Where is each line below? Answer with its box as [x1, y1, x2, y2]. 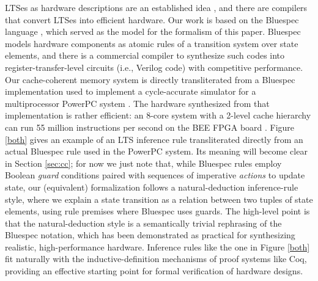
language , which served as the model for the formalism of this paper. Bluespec [5, 25, 301, 38]
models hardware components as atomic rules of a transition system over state [5, 37, 298, 49]
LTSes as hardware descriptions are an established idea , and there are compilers [5, 1, 308, 13]
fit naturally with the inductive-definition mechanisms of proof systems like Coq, [5, 252, 307, 265]
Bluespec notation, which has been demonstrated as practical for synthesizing [5, 228, 295, 241]
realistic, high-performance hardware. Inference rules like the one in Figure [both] [5, 240, 310, 253]
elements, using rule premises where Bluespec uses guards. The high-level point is [5, 205, 310, 217]
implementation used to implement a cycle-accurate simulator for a [5, 85, 256, 98]
